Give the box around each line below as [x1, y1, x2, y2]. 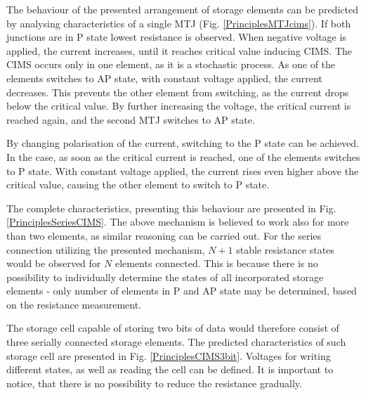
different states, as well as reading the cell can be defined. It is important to [6, 362, 334, 377]
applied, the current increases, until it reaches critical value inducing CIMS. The [6, 43, 352, 58]
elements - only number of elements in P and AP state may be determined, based [6, 283, 357, 298]
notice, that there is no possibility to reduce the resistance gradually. [6, 375, 302, 390]
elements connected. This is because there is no [115, 256, 318, 271]
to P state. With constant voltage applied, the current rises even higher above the [6, 163, 359, 178]
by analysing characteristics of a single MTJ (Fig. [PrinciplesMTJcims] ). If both [6, 15, 351, 30]
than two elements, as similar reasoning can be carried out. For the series [6, 228, 322, 242]
